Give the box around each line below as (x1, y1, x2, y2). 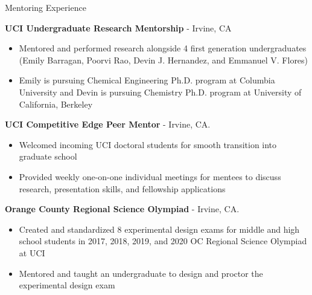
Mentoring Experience (5, 1, 86, 13)
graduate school (19, 150, 77, 163)
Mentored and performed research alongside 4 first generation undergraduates (19, 42, 307, 54)
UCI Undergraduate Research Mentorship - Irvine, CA (5, 21, 232, 34)
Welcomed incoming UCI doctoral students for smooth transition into (19, 138, 277, 151)
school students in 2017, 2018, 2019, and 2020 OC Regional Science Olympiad (19, 235, 307, 247)
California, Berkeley (19, 97, 93, 110)
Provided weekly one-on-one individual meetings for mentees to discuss (19, 170, 281, 183)
